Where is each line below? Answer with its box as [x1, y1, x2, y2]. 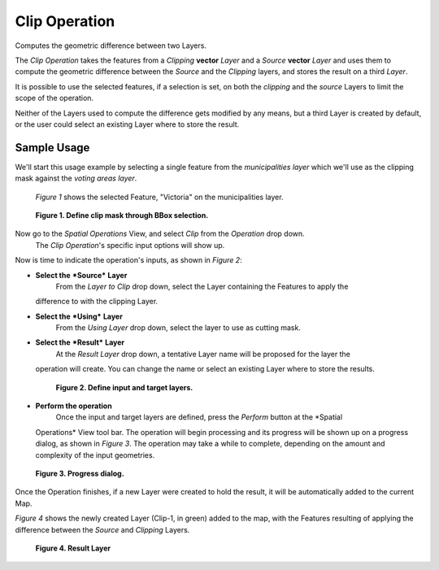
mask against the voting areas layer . [15, 173, 137, 183]
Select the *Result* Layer [35, 337, 125, 347]
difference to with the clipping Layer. [35, 297, 159, 307]
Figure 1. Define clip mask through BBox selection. [35, 210, 209, 220]
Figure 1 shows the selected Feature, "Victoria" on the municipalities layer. [35, 192, 284, 202]
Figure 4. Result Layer [35, 543, 111, 553]
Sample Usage [15, 141, 90, 154]
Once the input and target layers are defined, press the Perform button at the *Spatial [55, 412, 343, 422]
